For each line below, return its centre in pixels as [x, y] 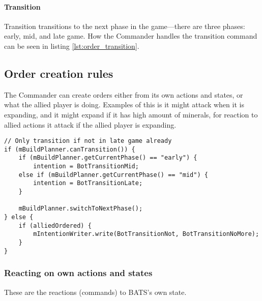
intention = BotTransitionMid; [86, 167]
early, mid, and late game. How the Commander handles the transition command [131, 36]
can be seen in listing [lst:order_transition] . [72, 46]
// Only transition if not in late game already [88, 141]
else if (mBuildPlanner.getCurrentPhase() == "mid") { [113, 175]
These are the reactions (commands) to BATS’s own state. [95, 292]
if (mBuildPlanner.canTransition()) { [70, 149]
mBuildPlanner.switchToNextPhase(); [81, 209]
